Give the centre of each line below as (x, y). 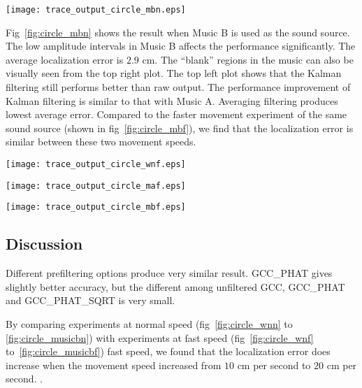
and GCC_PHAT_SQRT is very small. (90, 300)
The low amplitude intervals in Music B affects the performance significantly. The (181, 46)
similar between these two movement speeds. (101, 142)
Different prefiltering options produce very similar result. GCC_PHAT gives (169, 273)
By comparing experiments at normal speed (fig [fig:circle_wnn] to (149, 323)
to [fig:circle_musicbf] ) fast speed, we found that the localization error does (168, 351)
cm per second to (274, 365)
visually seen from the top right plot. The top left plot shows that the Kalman (174, 73)
